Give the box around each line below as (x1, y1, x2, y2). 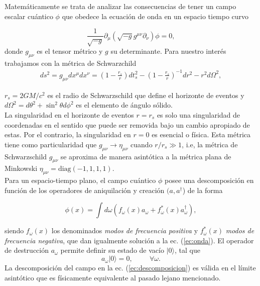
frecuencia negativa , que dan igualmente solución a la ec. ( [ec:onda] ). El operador (5, 235, 254, 245)
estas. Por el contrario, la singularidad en (5, 129, 131, 140)
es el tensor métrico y (37, 46, 103, 56)
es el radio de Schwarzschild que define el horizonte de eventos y (47, 89, 244, 100)
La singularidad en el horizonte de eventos (5, 109, 134, 120)
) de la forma (182, 184, 223, 195)
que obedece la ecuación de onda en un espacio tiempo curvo (62, 11, 249, 21)
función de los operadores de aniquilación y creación (5, 184, 165, 195)
